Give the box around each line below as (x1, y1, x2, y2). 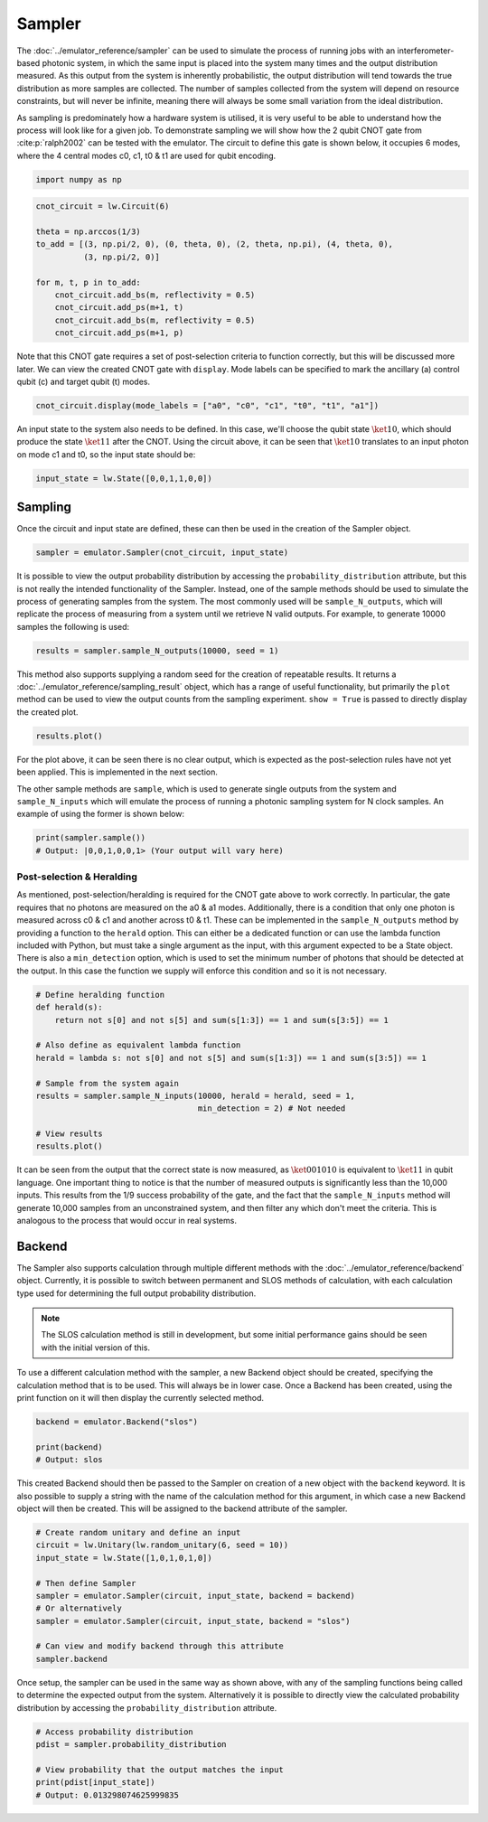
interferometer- (397, 45, 455, 56)
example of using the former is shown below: (16, 809, 185, 820)
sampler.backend (35, 1654, 108, 1664)
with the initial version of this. (41, 1342, 151, 1353)
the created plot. (16, 706, 79, 718)
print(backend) (35, 1442, 103, 1452)
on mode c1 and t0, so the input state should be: (16, 448, 196, 460)
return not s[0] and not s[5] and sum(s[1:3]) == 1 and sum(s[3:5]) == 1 (54, 1015, 389, 1025)
